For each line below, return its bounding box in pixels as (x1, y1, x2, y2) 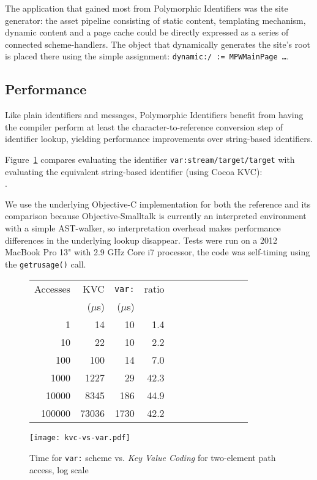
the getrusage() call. (5, 257, 86, 270)
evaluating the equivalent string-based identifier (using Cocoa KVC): (5, 165, 263, 178)
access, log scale (29, 463, 89, 476)
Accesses (34, 282, 70, 296)
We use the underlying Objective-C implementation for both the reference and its (5, 197, 311, 210)
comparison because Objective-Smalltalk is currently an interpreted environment (5, 209, 307, 222)
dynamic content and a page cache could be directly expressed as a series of (5, 26, 289, 39)
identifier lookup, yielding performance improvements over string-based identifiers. (5, 132, 313, 145)
